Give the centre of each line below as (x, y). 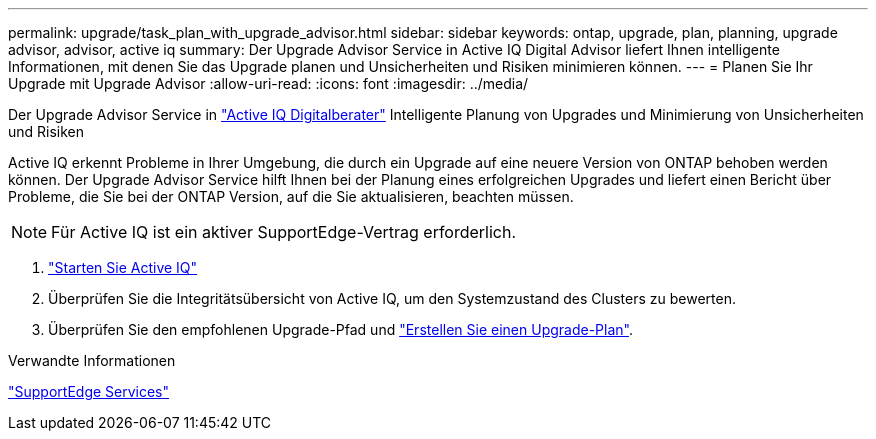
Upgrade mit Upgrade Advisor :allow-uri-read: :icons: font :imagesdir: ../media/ (268, 83)
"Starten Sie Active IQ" (123, 267)
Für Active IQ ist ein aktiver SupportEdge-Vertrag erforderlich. (284, 232)
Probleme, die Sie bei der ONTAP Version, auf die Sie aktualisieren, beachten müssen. (291, 196)
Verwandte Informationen (92, 360)
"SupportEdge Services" (89, 391)
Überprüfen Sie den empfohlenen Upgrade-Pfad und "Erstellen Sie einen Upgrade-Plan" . (340, 329)
